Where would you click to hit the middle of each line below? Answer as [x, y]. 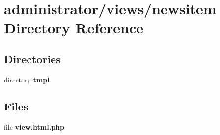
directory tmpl [27, 79]
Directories [32, 59]
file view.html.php [34, 126]
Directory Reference [74, 28]
